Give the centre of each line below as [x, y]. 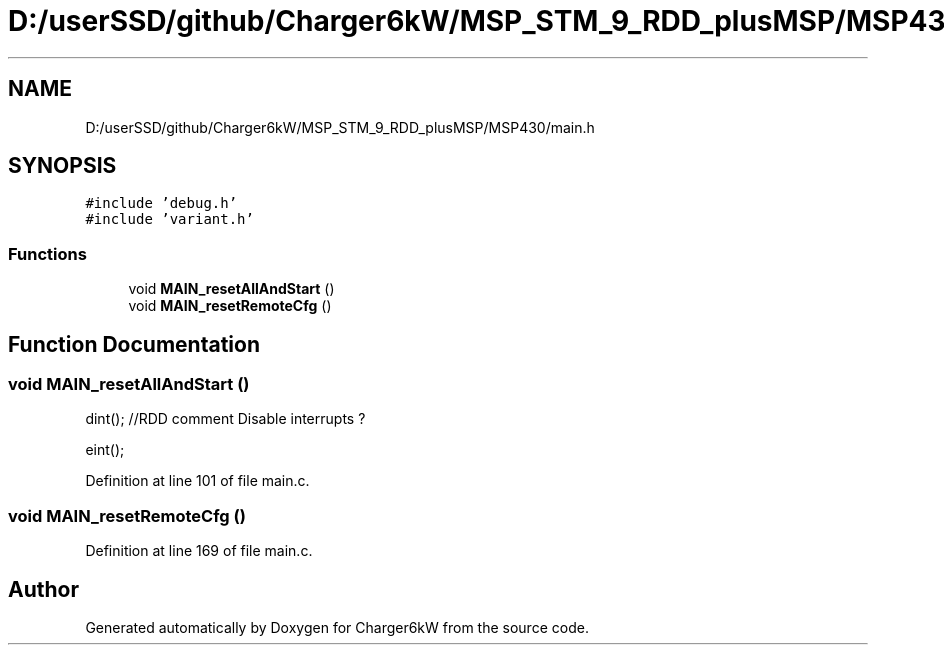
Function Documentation [134, 344]
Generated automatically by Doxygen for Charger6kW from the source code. [337, 627]
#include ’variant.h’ [169, 219]
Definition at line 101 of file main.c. [197, 481]
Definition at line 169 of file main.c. [199, 551]
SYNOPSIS [62, 166]
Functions [47, 253]
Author [43, 589]
